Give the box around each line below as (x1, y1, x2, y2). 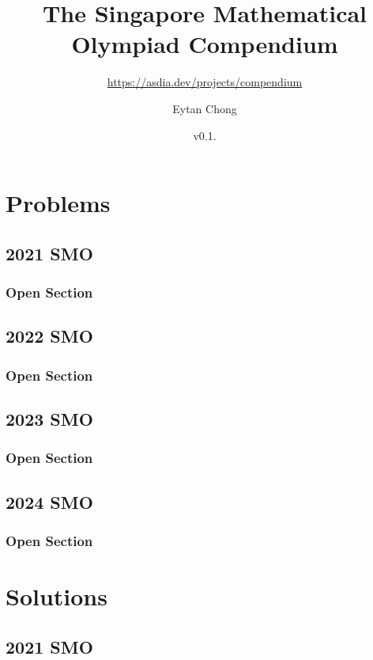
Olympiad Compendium (71, 28, 338, 60)
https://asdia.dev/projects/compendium (107, 74, 303, 90)
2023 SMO (6, 406, 93, 431)
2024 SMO (6, 489, 93, 514)
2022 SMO (6, 324, 93, 348)
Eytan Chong (172, 100, 237, 116)
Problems (6, 187, 111, 219)
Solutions (6, 579, 107, 612)
